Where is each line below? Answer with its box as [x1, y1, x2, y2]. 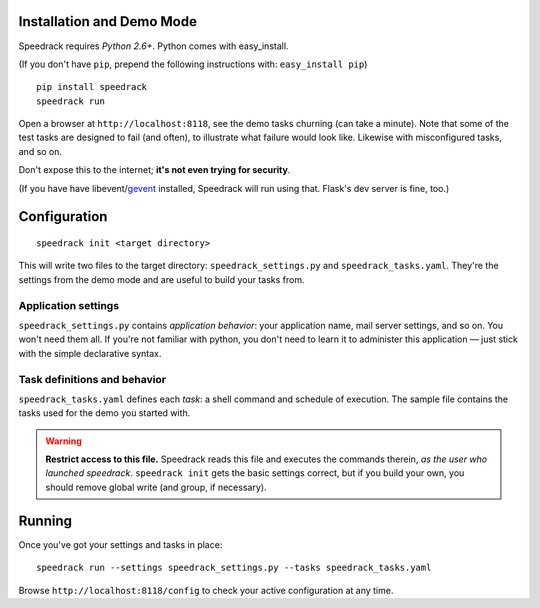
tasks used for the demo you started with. [18, 407, 191, 419]
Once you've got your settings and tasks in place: [18, 538, 223, 550]
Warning [45, 435, 82, 447]
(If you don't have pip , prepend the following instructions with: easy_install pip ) [18, 58, 368, 70]
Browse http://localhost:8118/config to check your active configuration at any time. [18, 584, 394, 596]
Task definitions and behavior [18, 372, 167, 386]
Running [18, 512, 73, 529]
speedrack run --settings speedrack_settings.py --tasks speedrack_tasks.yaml [36, 562, 432, 574]
